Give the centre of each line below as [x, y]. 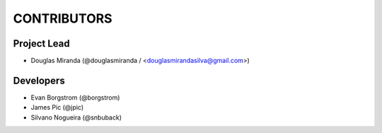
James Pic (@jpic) [57, 108]
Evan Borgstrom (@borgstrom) [75, 97]
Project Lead [41, 44]
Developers [39, 80]
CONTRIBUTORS [63, 18]
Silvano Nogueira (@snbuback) [76, 117]
